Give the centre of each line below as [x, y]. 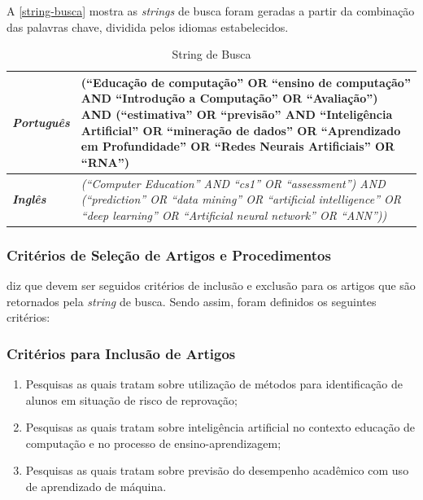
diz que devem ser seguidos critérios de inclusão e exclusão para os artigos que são [211, 285]
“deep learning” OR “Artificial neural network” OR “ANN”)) [234, 215]
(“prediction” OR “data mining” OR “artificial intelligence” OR [241, 199]
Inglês [29, 199]
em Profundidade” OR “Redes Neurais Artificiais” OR [238, 146]
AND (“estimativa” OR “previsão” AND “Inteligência [237, 114]
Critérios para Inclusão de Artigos [121, 353]
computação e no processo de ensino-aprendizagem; [153, 443]
